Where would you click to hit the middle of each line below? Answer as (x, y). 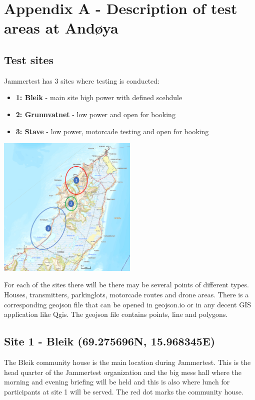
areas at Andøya (61, 28)
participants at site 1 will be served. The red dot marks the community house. (124, 391)
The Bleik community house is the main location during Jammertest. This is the (127, 362)
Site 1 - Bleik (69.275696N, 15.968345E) (110, 341)
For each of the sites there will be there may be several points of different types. (126, 285)
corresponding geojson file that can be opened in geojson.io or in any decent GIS (127, 304)
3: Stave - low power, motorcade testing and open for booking (112, 131)
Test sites (29, 59)
